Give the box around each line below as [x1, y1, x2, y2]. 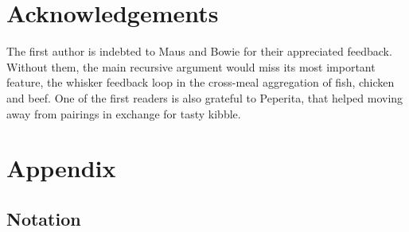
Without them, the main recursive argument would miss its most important [6, 58, 376, 75]
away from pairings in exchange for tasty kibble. [6, 105, 241, 122]
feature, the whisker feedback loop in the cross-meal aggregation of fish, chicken [6, 74, 395, 91]
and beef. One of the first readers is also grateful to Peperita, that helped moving [6, 89, 403, 106]
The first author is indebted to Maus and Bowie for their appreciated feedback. [6, 43, 392, 60]
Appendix [6, 152, 116, 184]
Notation [6, 206, 81, 230]
